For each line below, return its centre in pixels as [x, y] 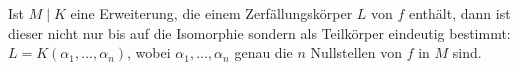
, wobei [149, 52]
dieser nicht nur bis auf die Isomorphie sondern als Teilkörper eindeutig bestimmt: [259, 32]
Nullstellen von [356, 52]
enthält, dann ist [460, 13]
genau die [263, 52]
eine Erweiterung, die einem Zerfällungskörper [211, 13]
